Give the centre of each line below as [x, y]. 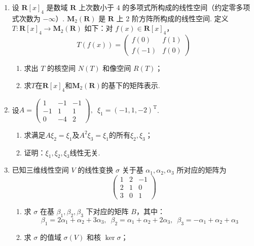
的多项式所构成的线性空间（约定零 [179, 7]
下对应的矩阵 [107, 211]
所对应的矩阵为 [202, 170]
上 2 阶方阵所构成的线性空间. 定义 [172, 18]
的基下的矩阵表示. [131, 85]
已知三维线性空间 [40, 170]
